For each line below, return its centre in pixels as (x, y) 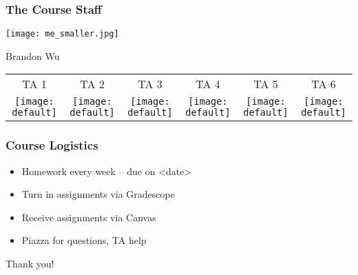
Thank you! (30, 264)
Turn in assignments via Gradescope (98, 194)
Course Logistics (52, 145)
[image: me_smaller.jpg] (62, 34)
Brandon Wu (33, 55)
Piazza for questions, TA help (84, 240)
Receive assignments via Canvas (89, 217)
